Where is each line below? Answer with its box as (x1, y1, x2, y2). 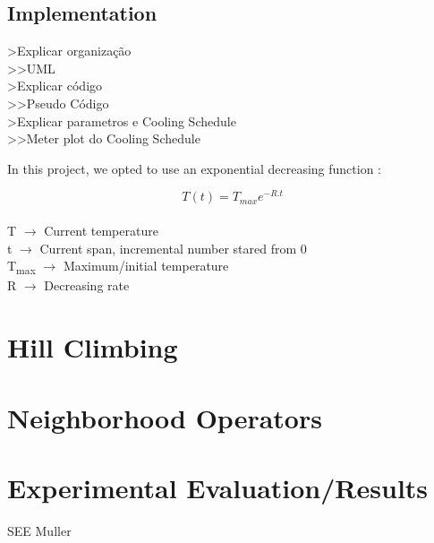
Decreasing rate (44, 276, 130, 295)
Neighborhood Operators (7, 399, 322, 435)
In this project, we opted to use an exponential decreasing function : (7, 159, 381, 177)
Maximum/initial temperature (63, 256, 229, 275)
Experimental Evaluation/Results (7, 469, 429, 505)
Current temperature (44, 221, 158, 240)
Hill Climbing (7, 329, 178, 366)
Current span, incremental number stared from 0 (39, 238, 307, 257)
